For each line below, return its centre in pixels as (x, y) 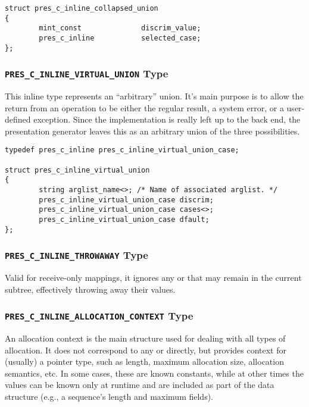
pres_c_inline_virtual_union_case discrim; (126, 200)
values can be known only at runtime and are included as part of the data (140, 385)
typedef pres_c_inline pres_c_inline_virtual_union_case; (122, 150)
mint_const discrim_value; (120, 28)
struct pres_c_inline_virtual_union (77, 170)
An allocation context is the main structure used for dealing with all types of (145, 338)
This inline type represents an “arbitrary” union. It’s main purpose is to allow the (154, 96)
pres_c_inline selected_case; (120, 38)
